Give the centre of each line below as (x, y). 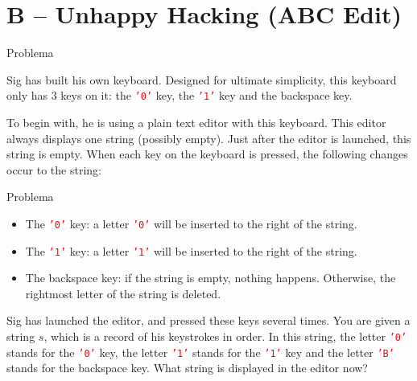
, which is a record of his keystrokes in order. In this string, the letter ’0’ (225, 336)
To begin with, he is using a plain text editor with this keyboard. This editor (196, 122)
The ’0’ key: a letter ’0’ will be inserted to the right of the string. (191, 223)
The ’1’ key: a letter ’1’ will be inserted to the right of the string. (191, 250)
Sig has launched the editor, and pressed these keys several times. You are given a (208, 320)
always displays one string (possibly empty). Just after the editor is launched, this (209, 138)
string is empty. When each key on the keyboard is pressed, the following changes (207, 154)
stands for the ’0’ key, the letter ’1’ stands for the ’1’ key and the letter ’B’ (200, 352)
